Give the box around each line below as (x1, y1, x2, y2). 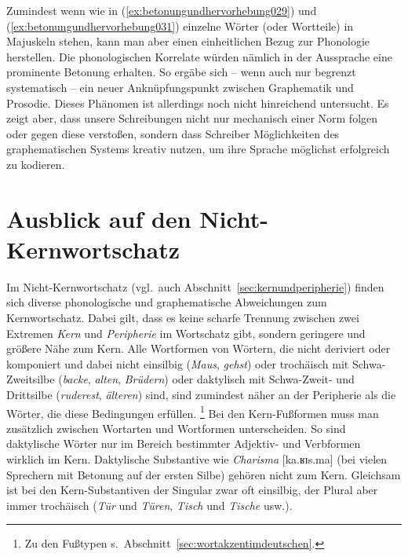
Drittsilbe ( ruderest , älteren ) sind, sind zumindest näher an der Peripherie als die (6, 387, 396, 402)
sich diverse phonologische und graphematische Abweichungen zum (6, 294, 327, 310)
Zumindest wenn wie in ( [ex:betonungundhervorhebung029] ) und (6, 2, 317, 18)
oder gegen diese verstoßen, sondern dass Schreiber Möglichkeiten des (6, 125, 340, 141)
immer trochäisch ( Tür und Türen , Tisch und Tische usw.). (6, 497, 293, 513)
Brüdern (124, 371, 165, 387)
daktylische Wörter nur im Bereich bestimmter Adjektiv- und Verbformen (6, 435, 361, 452)
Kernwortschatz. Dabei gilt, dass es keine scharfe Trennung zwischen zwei (6, 310, 359, 326)
